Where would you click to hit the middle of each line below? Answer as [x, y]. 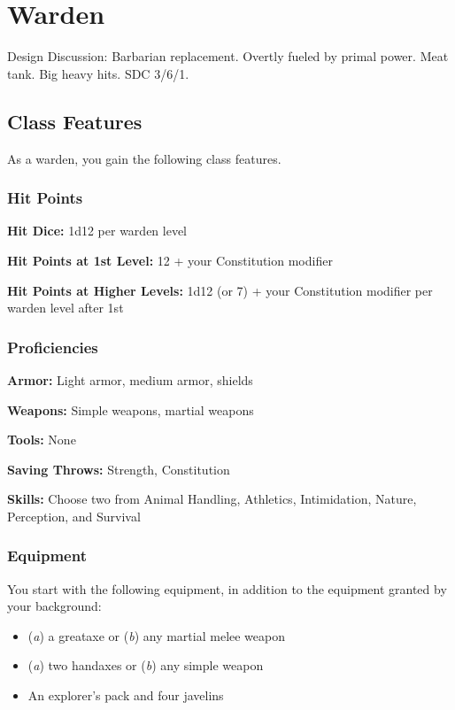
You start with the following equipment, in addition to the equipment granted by [227, 588]
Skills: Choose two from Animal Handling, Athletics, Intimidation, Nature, [212, 499]
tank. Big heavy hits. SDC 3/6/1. [98, 73]
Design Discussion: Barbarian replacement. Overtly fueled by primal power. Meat [228, 56]
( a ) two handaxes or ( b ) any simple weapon [146, 665]
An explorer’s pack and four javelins [126, 695]
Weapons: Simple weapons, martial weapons [131, 409]
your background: [54, 606]
